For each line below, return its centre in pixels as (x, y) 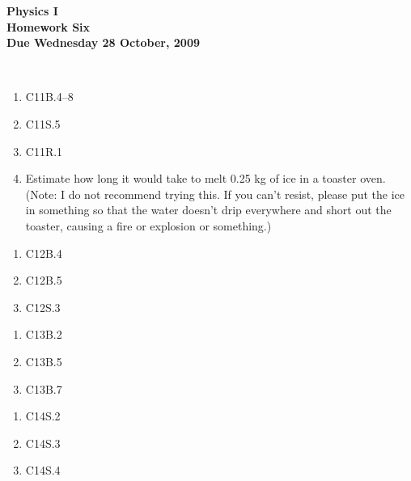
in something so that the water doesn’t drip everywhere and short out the (208, 210)
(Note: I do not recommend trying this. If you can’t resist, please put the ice (215, 194)
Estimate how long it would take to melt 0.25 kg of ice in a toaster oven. (205, 178)
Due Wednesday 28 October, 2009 (103, 42)
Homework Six (49, 26)
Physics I (32, 11)
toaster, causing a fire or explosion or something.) (148, 225)
